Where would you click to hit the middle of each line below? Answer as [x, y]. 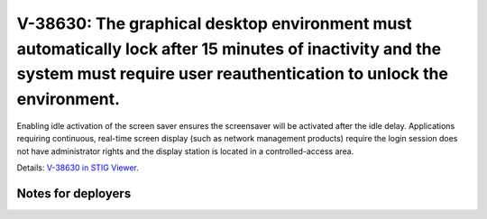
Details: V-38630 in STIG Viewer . [78, 168]
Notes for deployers [74, 193]
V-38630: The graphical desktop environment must [214, 23]
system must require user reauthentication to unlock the [232, 74]
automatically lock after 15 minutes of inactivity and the [229, 49]
